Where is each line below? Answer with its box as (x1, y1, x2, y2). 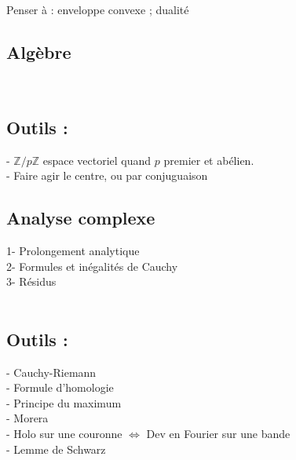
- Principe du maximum (6, 394, 122, 411)
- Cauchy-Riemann (6, 363, 97, 380)
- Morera (6, 410, 49, 426)
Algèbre (6, 39, 71, 64)
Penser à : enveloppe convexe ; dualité (6, 2, 189, 17)
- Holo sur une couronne (6, 425, 122, 441)
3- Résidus (6, 273, 57, 290)
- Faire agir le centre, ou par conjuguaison (6, 167, 208, 184)
